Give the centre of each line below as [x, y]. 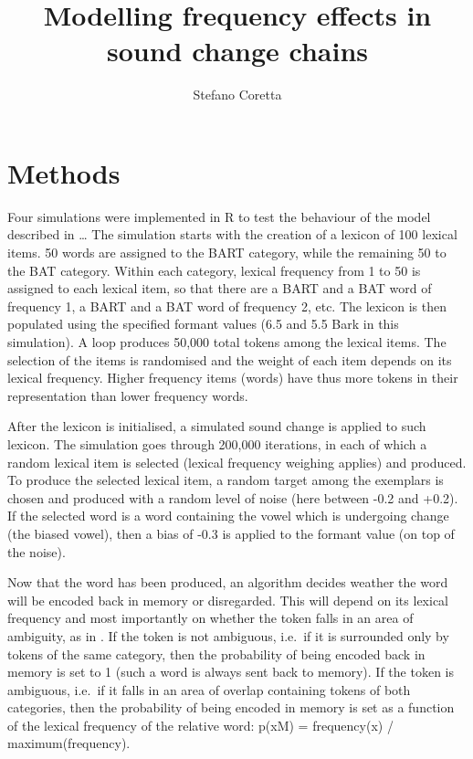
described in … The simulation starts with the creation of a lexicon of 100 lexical [232, 234]
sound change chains [237, 51]
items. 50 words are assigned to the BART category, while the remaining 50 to [227, 253]
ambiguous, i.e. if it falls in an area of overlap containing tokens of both [209, 689]
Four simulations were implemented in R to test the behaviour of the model [219, 216]
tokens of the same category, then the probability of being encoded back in [216, 654]
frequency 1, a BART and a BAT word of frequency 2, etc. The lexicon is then [227, 306]
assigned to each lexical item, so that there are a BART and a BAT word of [220, 288]
